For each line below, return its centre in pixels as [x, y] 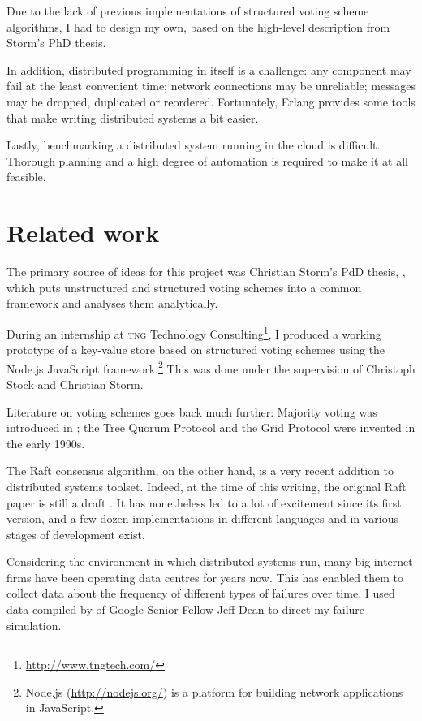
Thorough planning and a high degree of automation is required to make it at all [207, 160]
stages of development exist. [76, 534]
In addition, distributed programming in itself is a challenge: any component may [209, 69]
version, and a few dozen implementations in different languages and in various [203, 518]
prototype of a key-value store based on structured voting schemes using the [196, 350]
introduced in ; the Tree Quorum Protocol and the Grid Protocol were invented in [211, 427]
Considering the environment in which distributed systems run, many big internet [210, 561]
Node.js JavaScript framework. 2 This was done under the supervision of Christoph [211, 367]
